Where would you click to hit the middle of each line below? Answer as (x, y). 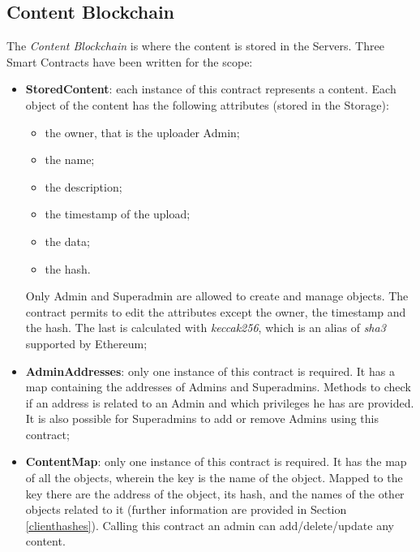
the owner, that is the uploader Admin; (142, 132)
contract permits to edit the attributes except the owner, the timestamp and (216, 311)
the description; (84, 186)
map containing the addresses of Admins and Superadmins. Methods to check (218, 387)
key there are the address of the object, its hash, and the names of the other (215, 493)
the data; (67, 241)
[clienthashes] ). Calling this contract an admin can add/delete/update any (210, 525)
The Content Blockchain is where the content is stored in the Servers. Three (195, 46)
